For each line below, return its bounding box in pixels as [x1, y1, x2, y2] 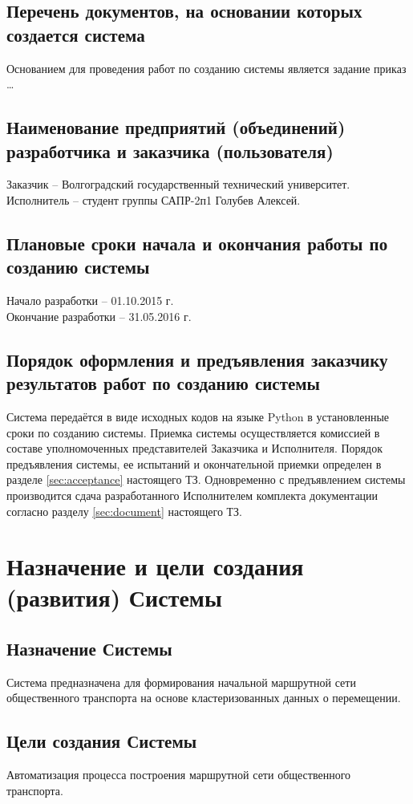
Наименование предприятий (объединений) [6, 115, 346, 140]
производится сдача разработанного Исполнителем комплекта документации [6, 486, 379, 503]
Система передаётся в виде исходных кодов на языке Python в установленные [6, 408, 390, 424]
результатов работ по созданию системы [6, 371, 320, 396]
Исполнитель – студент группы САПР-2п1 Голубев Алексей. [6, 191, 301, 208]
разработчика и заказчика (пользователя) [6, 138, 334, 163]
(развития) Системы [6, 581, 222, 614]
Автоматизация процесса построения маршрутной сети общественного [6, 766, 351, 783]
